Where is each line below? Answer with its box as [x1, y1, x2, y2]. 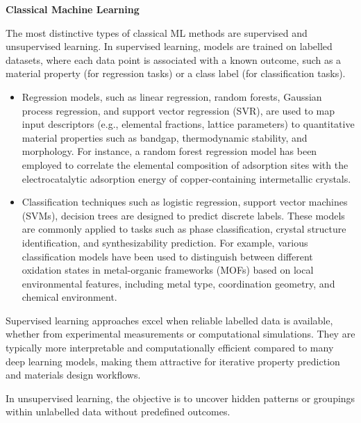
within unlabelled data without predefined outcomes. [6, 404, 230, 419]
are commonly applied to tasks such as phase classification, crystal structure [22, 222, 346, 236]
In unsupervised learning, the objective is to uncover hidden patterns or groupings [6, 390, 355, 405]
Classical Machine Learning [6, 2, 140, 16]
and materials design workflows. [6, 367, 141, 382]
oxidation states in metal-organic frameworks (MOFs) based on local [22, 263, 314, 277]
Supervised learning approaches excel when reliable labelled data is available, [6, 313, 333, 327]
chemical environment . [22, 290, 117, 304]
